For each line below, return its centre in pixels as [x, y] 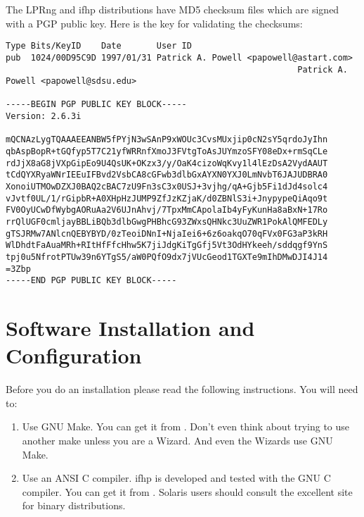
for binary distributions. [74, 505]
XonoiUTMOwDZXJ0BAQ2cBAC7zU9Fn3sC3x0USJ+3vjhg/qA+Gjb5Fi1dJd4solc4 [167, 187]
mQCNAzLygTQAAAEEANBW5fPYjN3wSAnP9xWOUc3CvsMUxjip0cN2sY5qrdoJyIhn [167, 140]
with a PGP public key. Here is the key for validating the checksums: [154, 23]
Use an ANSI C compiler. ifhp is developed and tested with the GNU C [176, 478]
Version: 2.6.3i [44, 117]
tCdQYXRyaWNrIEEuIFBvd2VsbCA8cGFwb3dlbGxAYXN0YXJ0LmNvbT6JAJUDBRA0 [167, 175]
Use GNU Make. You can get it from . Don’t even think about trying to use [186, 426]
